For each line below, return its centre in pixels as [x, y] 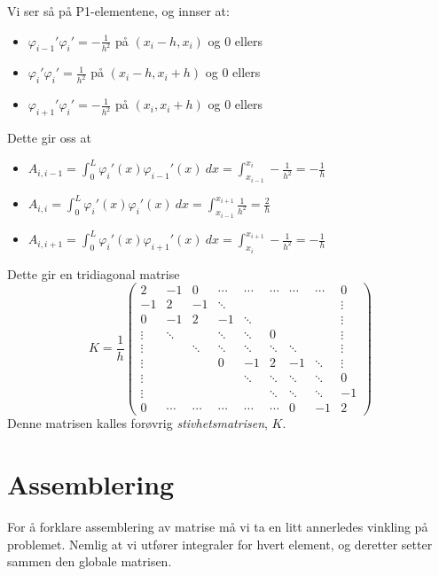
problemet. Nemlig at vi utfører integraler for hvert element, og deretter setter [220, 544]
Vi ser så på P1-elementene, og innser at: [118, 11]
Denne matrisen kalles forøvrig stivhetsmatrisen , [137, 423]
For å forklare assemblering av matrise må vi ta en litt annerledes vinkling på [218, 527]
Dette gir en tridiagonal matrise [94, 273]
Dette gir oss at [49, 138]
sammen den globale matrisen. [90, 561]
